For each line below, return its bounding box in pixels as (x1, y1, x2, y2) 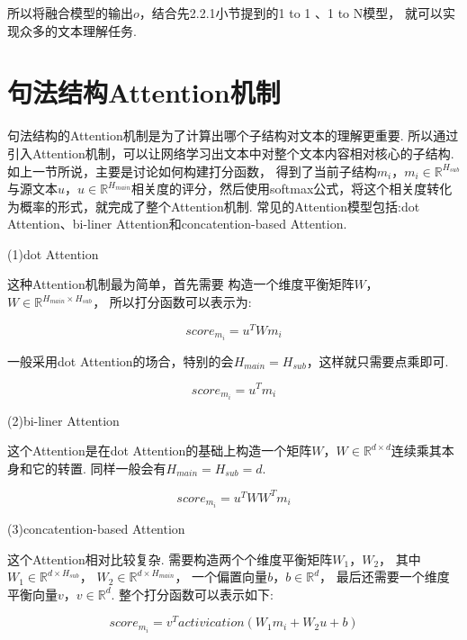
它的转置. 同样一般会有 (31, 458, 166, 477)
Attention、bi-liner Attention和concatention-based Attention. (7, 214, 347, 233)
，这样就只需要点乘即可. (306, 351, 449, 370)
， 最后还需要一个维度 (319, 567, 450, 586)
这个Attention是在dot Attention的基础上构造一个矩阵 (7, 441, 312, 460)
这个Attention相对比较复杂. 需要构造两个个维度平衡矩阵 (7, 549, 333, 568)
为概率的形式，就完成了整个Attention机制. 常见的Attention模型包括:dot (7, 196, 420, 215)
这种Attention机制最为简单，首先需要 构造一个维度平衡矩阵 (7, 275, 355, 293)
